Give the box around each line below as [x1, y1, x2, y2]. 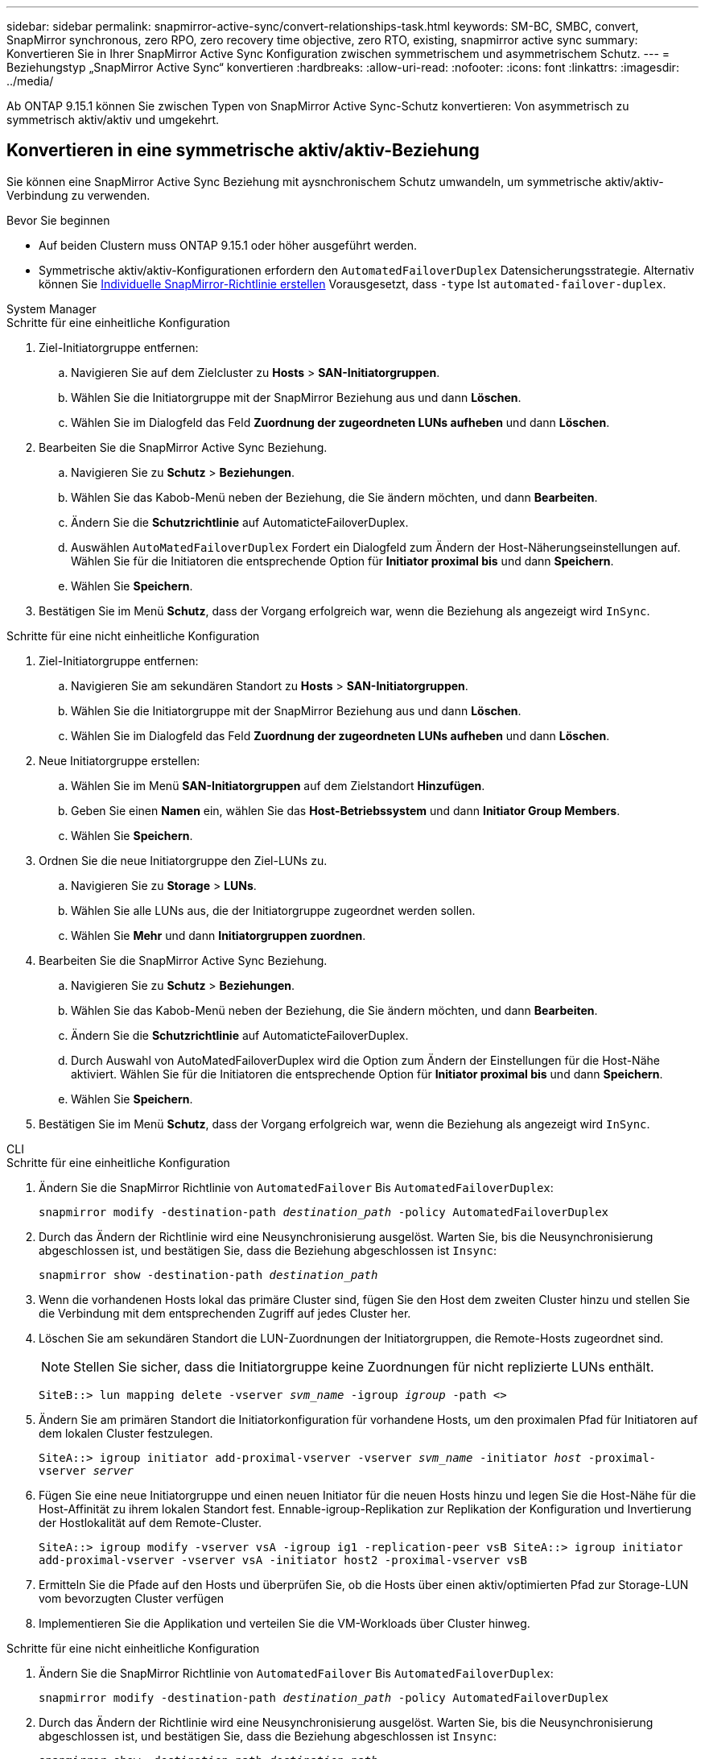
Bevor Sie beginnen [6, 213, 110, 227]
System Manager [6, 301, 97, 316]
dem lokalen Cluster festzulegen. [39, 1426, 213, 1440]
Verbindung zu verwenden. [6, 188, 150, 202]
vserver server [39, 1463, 134, 1477]
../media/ [6, 74, 54, 88]
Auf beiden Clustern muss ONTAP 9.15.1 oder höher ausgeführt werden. [39, 238, 417, 252]
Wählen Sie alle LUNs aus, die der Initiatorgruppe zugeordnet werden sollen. [71, 903, 476, 917]
